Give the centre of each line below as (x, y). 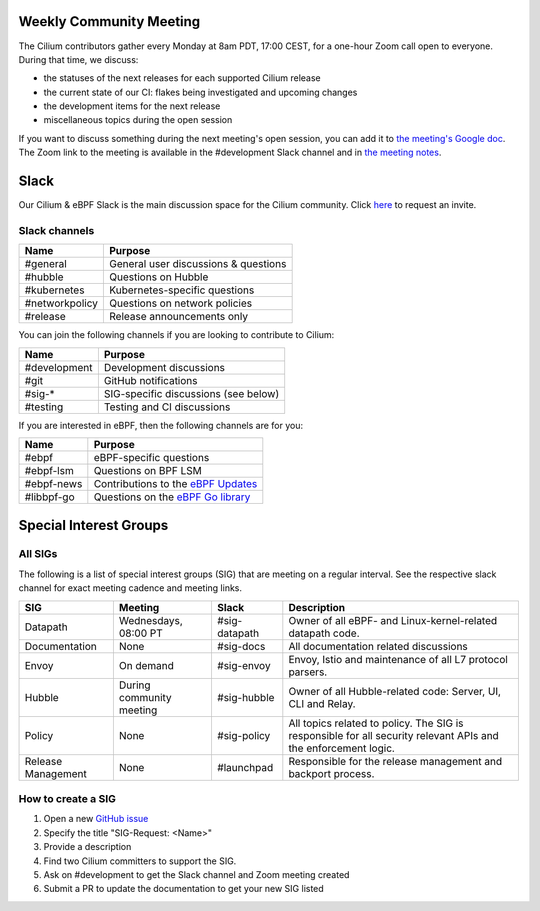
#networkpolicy (61, 303)
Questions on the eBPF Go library (172, 497)
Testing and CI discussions (167, 407)
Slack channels (56, 230)
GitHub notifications (150, 380)
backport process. (331, 773)
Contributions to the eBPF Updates (175, 484)
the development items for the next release (132, 106)
